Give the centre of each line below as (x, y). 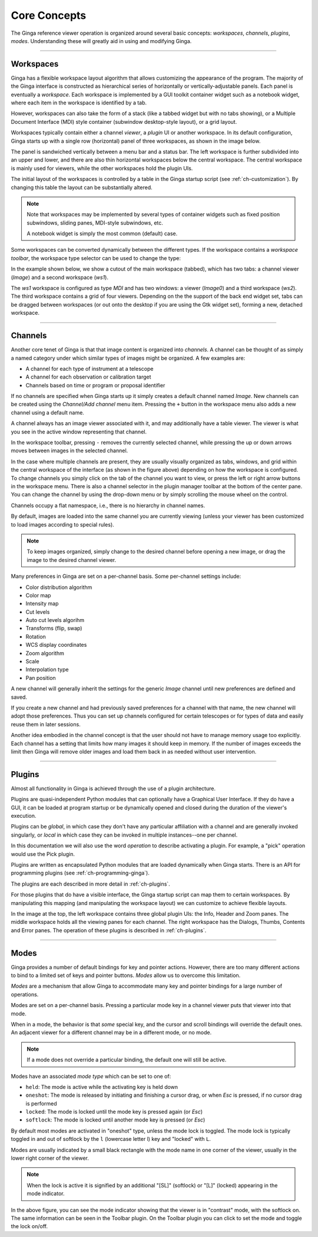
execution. (24, 816)
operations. (25, 994)
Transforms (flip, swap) (54, 629)
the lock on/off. (29, 1226)
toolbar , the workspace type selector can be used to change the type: (96, 258)
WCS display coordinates (56, 645)
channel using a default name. (48, 412)
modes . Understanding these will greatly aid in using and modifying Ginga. (101, 41)
